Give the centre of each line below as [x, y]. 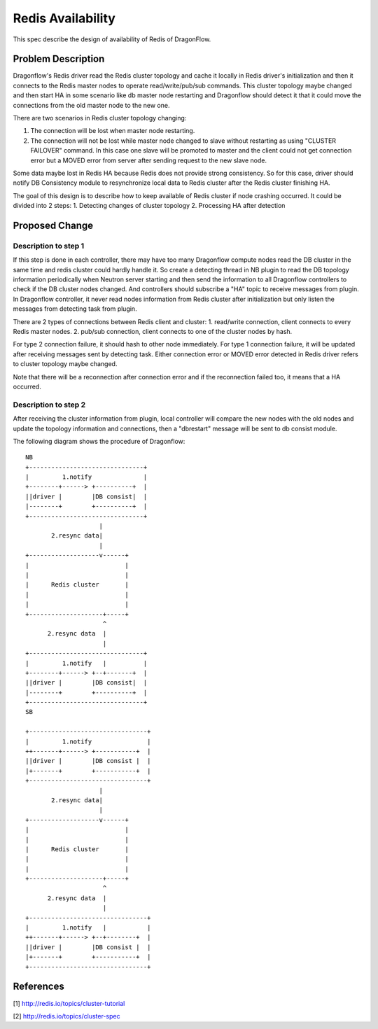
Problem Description [59, 59]
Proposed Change [53, 225]
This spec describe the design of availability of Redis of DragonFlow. [112, 39]
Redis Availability [64, 18]
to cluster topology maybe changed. [65, 364]
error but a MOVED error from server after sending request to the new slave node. [149, 160]
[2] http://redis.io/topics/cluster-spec [66, 1016]
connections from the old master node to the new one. [91, 105]
